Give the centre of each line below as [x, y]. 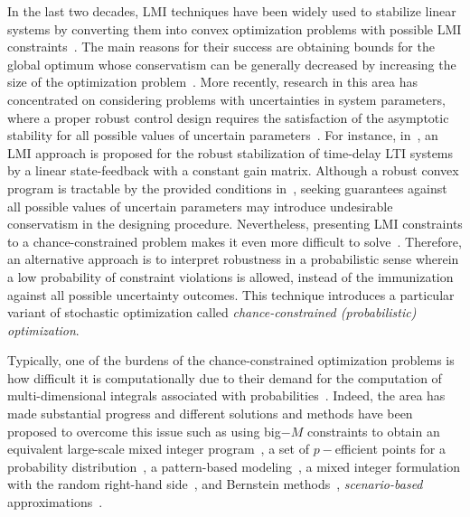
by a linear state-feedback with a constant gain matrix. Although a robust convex [233, 170]
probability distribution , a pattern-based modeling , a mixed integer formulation [234, 466]
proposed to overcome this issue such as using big [144, 431]
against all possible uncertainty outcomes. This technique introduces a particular [231, 294]
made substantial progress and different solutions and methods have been [210, 414]
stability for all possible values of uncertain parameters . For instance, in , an [223, 135]
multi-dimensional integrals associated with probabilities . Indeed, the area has [226, 395]
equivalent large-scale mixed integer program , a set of [158, 449]
